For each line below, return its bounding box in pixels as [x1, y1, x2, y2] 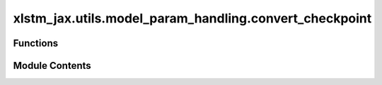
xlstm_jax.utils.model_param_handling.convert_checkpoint [13, 11, 372, 26]
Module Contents [13, 60, 91, 72]
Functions [13, 37, 59, 49]
